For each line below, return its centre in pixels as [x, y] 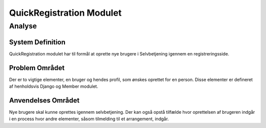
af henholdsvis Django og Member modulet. [54, 86]
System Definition [37, 42]
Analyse [23, 26]
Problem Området [37, 68]
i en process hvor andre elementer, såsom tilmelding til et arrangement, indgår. [89, 119]
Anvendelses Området [44, 100]
